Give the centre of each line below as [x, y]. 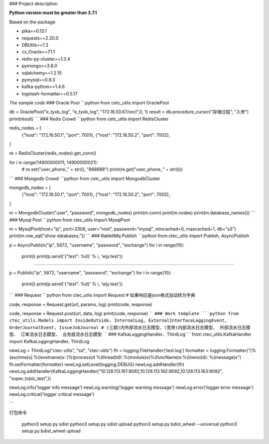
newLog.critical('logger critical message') [52, 394]
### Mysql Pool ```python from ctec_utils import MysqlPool [70, 220]
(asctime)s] [21, 357]
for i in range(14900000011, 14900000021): [54, 162]
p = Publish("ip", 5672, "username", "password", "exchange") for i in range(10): [90, 272]
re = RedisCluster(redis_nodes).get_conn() [53, 153]
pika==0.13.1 [34, 31]
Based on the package [32, 22]
